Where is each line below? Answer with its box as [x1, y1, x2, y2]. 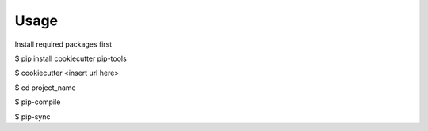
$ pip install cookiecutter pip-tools [14, 54, 127, 63]
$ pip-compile [14, 97, 61, 107]
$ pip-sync [14, 111, 51, 122]
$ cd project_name [14, 83, 76, 92]
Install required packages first [14, 39, 113, 49]
